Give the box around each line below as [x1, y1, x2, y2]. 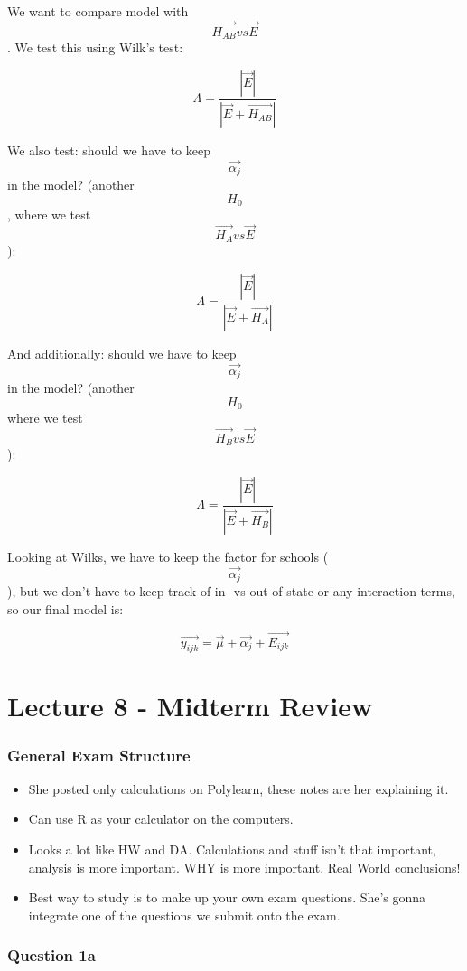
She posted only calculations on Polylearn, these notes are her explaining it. [28, 779, 449, 798]
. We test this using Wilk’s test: [7, 38, 183, 57]
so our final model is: [7, 599, 124, 618]
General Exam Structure [7, 743, 191, 766]
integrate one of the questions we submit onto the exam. [28, 905, 341, 924]
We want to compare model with [7, 2, 189, 20]
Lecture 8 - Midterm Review [7, 687, 373, 724]
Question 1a [7, 944, 96, 966]
